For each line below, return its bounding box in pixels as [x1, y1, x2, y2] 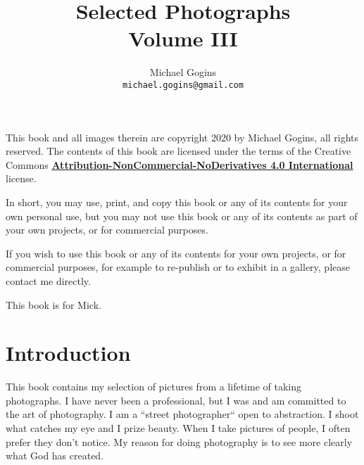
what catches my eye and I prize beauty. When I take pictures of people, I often [6, 421, 351, 435]
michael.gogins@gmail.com [123, 79, 244, 90]
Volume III [128, 24, 238, 53]
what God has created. [6, 448, 104, 463]
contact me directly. [6, 273, 91, 288]
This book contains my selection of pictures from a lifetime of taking [6, 379, 301, 394]
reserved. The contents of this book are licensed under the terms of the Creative [6, 144, 351, 158]
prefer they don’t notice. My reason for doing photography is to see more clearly [6, 434, 353, 449]
